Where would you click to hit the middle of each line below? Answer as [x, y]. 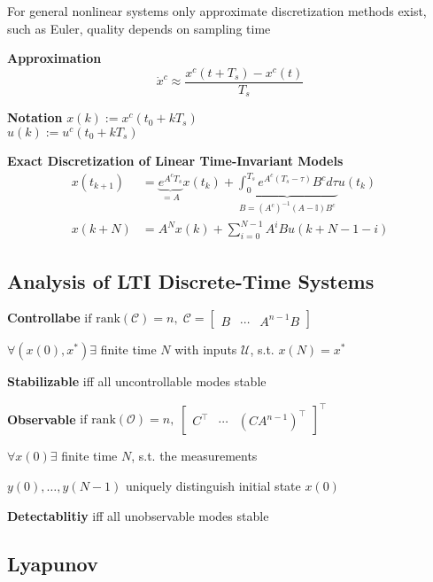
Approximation [54, 58]
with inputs [206, 349]
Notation [35, 117]
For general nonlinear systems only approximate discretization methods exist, [217, 11]
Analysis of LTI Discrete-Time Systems [191, 280]
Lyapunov [53, 563]
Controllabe [44, 318]
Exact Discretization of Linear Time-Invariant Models [175, 160]
